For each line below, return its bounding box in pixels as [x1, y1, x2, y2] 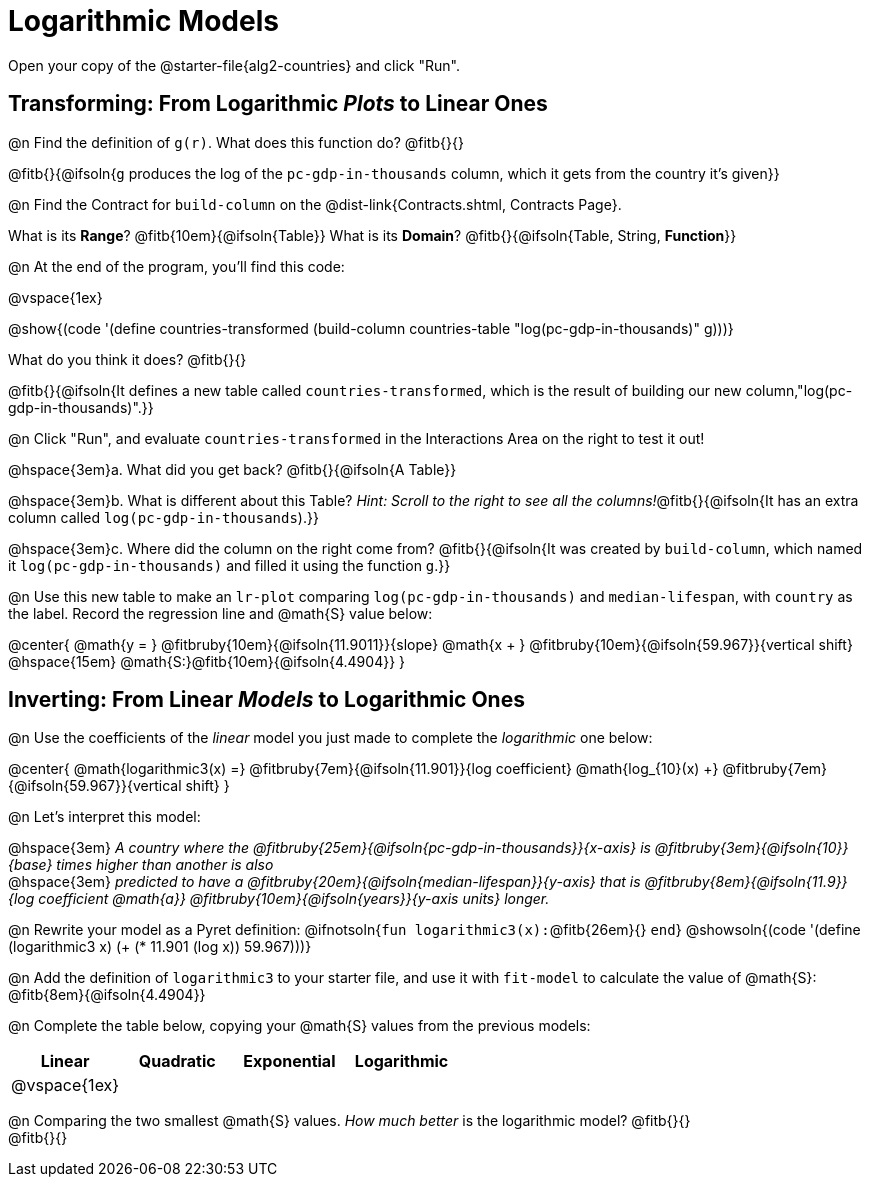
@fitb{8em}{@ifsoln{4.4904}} [8, 986, 206, 1004]
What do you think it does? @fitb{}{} [8, 350, 247, 368]
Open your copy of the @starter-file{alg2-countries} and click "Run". [8, 56, 460, 74]
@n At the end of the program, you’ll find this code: [8, 257, 345, 275]
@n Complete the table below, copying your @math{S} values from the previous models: [8, 1017, 591, 1035]
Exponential [243, 1051, 336, 1072]
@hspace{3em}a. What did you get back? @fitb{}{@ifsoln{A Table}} [8, 460, 457, 478]
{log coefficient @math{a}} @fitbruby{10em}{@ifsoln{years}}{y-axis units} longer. [8, 890, 550, 908]
